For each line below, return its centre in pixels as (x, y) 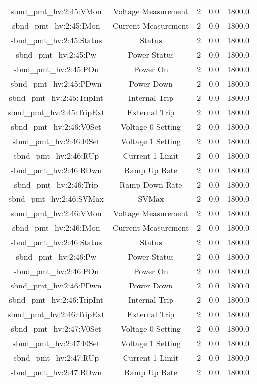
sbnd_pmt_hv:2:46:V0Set (56, 127)
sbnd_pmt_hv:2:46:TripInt (56, 300)
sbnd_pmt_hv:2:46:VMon (56, 213)
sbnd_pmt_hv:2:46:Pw (56, 256)
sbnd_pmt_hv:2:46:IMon (56, 228)
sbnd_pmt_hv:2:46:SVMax (56, 199)
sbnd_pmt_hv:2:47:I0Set (56, 343)
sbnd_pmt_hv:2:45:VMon (56, 11)
